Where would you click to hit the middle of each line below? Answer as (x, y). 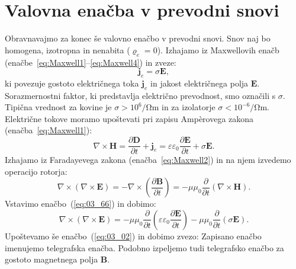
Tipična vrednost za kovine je (58, 107)
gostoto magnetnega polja (52, 259)
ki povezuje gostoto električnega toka (72, 83)
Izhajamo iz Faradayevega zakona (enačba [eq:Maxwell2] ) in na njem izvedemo (148, 160)
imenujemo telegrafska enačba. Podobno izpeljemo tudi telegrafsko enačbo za (144, 247)
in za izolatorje (189, 107)
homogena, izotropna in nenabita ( (67, 49)
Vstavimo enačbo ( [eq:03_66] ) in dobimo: (81, 204)
